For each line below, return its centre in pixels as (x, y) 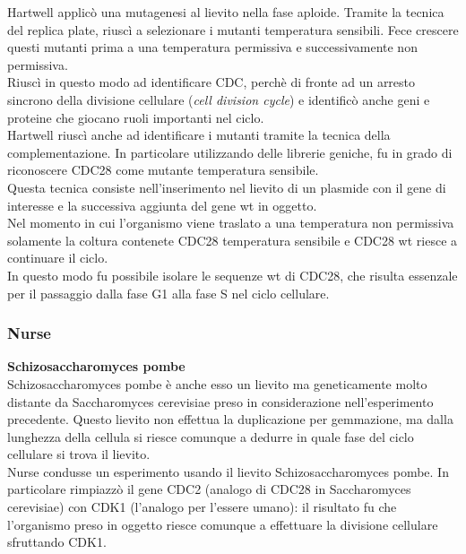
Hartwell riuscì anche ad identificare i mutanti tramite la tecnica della (199, 135)
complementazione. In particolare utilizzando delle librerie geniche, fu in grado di (230, 152)
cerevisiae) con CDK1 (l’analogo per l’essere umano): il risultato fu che (202, 507)
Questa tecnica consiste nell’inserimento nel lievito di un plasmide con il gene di (227, 187)
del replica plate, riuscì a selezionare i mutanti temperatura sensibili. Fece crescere (233, 29)
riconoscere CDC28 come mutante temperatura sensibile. (163, 170)
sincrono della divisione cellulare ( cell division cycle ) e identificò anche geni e (219, 99)
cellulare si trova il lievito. (79, 454)
